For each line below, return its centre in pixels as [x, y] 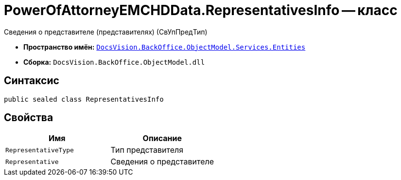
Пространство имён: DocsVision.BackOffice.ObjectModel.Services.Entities [165, 47]
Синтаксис [32, 81]
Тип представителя [147, 150]
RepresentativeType [40, 150]
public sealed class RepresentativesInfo [84, 99]
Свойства [29, 118]
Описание [162, 138]
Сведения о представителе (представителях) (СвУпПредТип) [106, 32]
